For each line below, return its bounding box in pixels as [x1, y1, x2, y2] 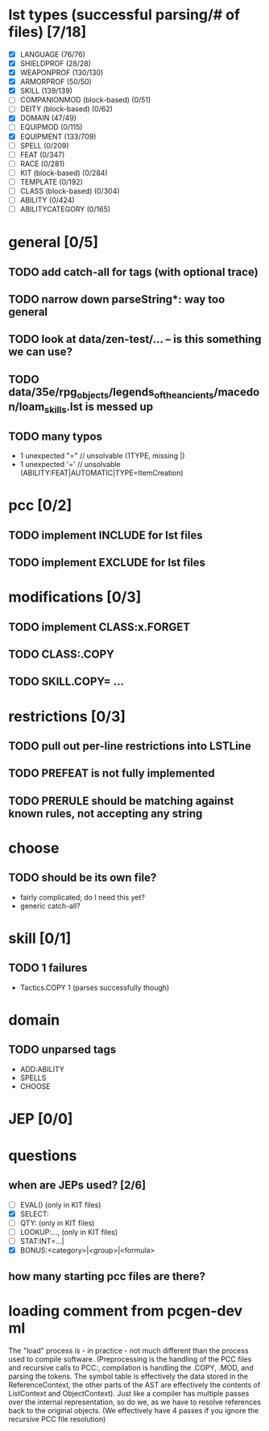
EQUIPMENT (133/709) [19, 131, 97, 141]
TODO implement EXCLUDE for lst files [8, 555, 206, 569]
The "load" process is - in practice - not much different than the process [8, 1345, 249, 1355]
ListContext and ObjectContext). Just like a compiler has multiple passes [8, 1388, 250, 1398]
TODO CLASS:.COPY [8, 647, 114, 661]
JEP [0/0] [8, 1109, 73, 1128]
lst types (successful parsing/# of [8, 6, 240, 24]
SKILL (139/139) [19, 86, 73, 96]
